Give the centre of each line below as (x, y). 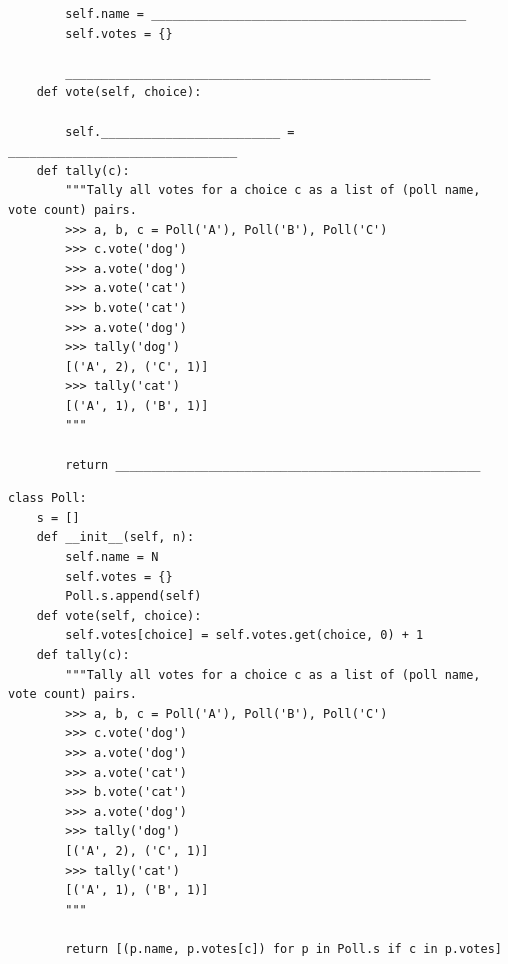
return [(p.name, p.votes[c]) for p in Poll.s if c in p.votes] (283, 948)
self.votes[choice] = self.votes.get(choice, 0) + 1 (244, 635)
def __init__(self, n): (115, 537)
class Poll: (47, 498)
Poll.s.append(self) (133, 596)
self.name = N (112, 557)
